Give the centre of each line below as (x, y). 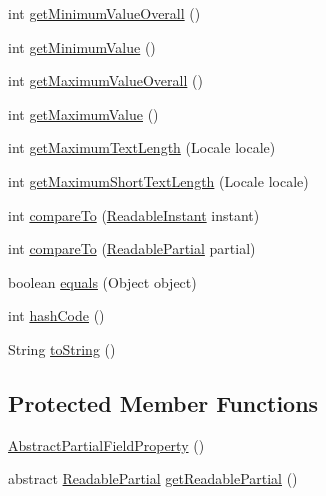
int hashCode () (56, 315)
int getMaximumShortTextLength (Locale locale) (158, 180)
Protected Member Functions (163, 402)
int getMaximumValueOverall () (105, 80)
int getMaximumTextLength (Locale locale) (142, 147)
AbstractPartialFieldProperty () (106, 444)
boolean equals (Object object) (102, 281)
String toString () (62, 348)
